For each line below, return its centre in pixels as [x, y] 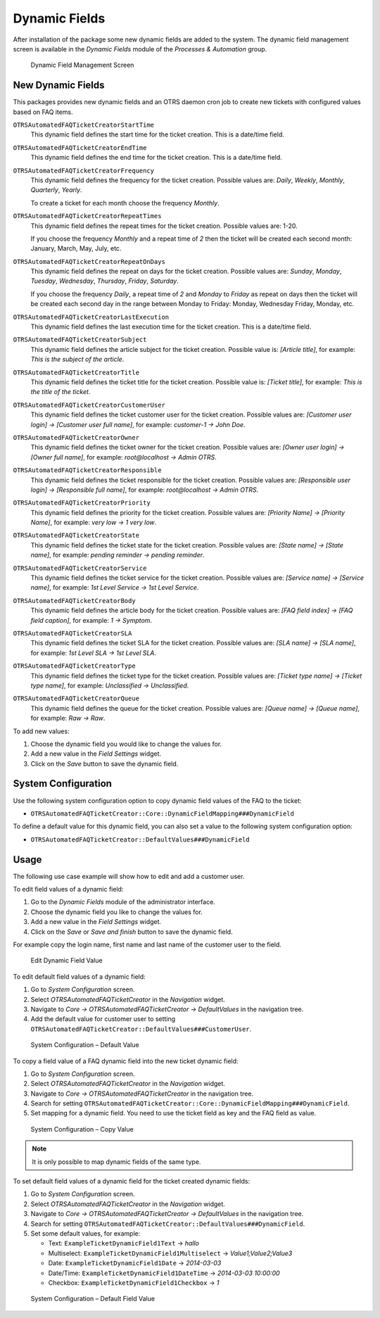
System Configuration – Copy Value [82, 1129]
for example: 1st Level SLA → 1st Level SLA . [94, 653]
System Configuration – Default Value [85, 1045]
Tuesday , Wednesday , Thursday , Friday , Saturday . [104, 281]
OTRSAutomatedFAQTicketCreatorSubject [80, 340]
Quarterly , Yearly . [56, 190]
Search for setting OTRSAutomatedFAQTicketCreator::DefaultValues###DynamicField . [168, 1224]
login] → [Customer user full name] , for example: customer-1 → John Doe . [138, 424]
